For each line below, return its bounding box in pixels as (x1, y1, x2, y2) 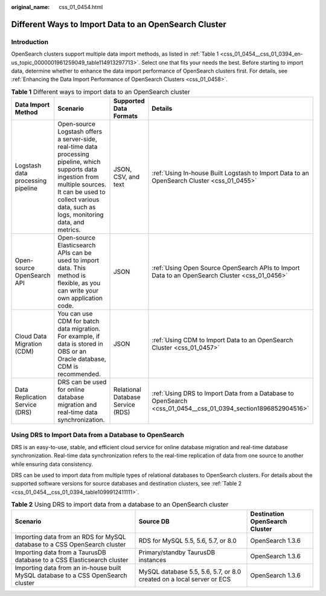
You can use (57, 309, 93, 318)
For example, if (57, 332, 100, 341)
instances (138, 556, 167, 564)
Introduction (11, 37, 48, 46)
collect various (57, 195, 100, 204)
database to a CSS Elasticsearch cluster (14, 556, 129, 564)
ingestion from (57, 173, 99, 181)
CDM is (57, 363, 78, 371)
